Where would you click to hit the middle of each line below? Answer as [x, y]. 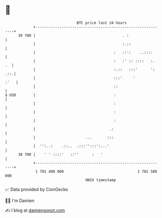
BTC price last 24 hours [102, 23]
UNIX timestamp [101, 180]
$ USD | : [61, 95]
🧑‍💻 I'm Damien [20, 201]
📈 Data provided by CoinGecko [37, 189]
